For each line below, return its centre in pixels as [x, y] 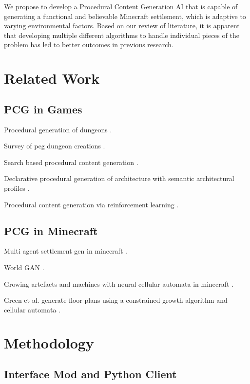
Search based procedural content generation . [71, 162]
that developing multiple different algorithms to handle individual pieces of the [122, 35]
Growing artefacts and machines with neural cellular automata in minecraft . [119, 283]
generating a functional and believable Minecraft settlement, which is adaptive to [125, 16]
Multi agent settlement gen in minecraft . [66, 251]
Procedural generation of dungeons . [58, 129]
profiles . [17, 188]
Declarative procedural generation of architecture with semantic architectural [119, 178]
